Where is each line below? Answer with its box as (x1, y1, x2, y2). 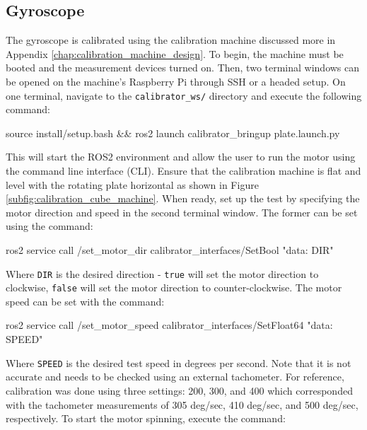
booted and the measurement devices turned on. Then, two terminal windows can (6, 60, 360, 75)
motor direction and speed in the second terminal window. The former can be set (6, 204, 358, 219)
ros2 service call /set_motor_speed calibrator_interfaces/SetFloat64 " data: (6, 318, 333, 332)
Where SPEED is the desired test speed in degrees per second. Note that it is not (6, 355, 351, 370)
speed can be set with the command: (6, 294, 165, 308)
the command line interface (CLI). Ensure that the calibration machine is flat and (6, 163, 361, 178)
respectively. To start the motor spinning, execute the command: (6, 411, 286, 426)
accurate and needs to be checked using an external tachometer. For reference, (6, 369, 344, 384)
